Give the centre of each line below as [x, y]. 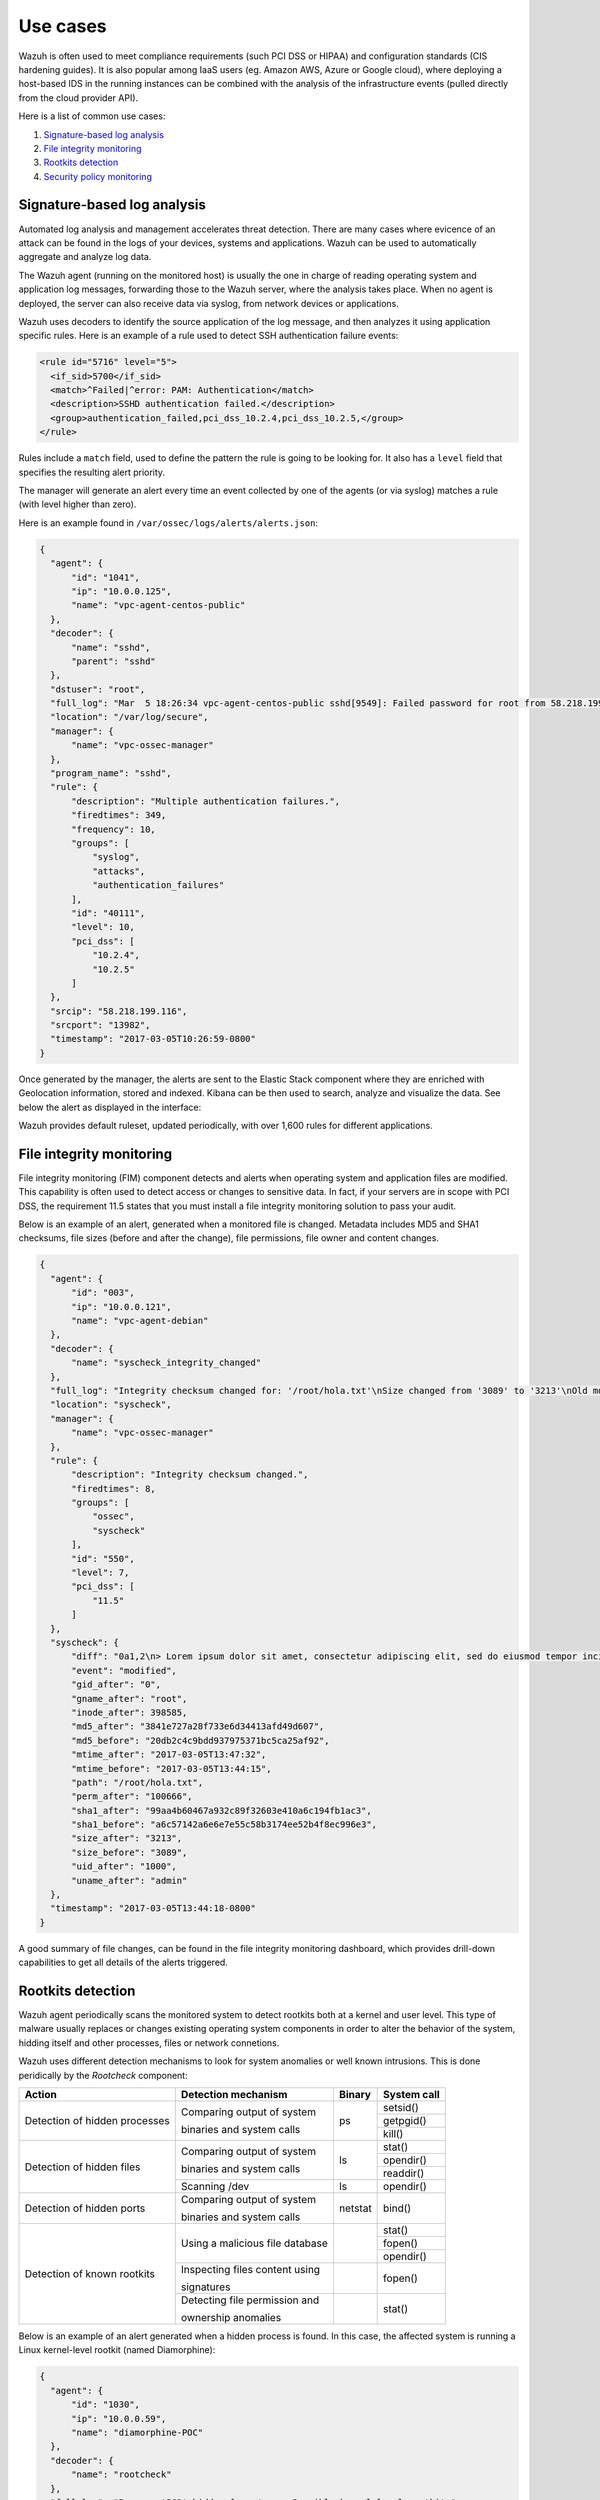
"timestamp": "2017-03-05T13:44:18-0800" [153, 1908]
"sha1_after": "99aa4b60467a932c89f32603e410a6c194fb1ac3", [221, 1810]
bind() [397, 2208]
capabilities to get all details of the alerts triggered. [123, 1962]
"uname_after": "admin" [129, 1880]
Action [40, 2095]
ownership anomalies [231, 2318]
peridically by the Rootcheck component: [103, 2075]
